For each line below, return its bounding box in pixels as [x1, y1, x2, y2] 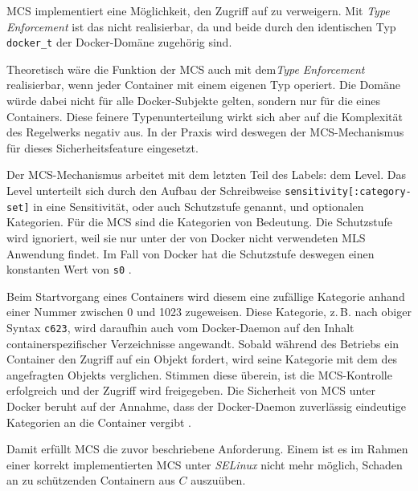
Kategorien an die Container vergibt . [6, 413, 191, 430]
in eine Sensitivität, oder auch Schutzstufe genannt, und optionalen [33, 197, 364, 214]
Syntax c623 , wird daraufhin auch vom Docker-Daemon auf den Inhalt [6, 319, 354, 335]
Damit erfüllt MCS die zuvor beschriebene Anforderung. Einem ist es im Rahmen [6, 440, 408, 457]
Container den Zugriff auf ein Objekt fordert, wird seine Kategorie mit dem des [6, 351, 398, 367]
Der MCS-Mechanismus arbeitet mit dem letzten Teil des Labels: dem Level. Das [6, 166, 406, 183]
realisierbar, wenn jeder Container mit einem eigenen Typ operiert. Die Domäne [6, 76, 400, 93]
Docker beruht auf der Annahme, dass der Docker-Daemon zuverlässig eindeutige [6, 397, 406, 414]
